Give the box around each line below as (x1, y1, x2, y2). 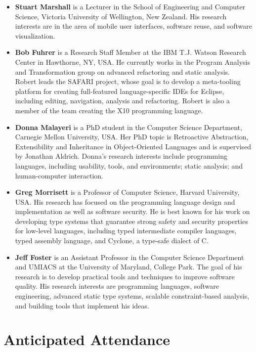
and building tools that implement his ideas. (15, 300, 149, 310)
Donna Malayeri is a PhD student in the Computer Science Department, (15, 122, 242, 132)
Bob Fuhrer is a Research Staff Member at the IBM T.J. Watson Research (15, 47, 246, 57)
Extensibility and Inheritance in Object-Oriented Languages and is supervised (15, 141, 252, 151)
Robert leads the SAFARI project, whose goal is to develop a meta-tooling (15, 76, 241, 87)
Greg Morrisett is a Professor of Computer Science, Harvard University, (15, 187, 240, 197)
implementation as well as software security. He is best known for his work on (15, 206, 250, 217)
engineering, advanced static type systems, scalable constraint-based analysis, (15, 291, 250, 301)
